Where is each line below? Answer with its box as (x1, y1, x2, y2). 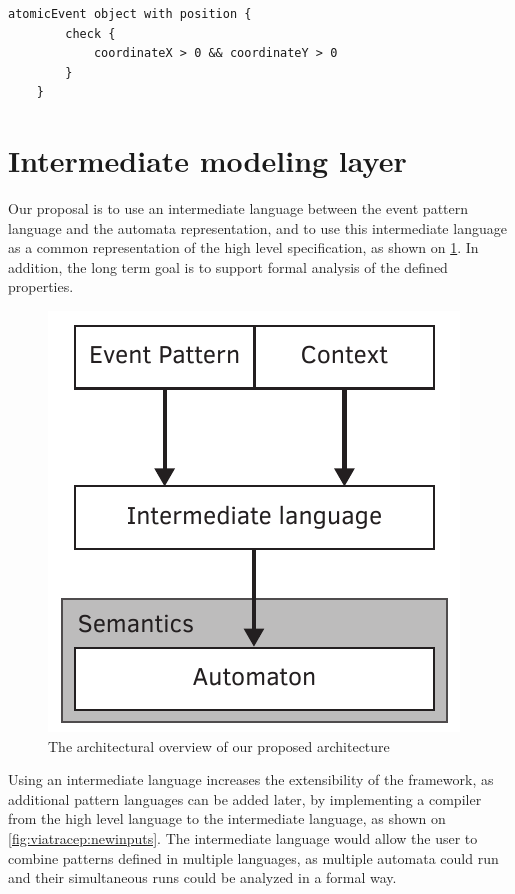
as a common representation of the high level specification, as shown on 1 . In (8, 237, 479, 258)
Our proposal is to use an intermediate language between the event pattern (8, 198, 469, 219)
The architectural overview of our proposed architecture (48, 735, 390, 756)
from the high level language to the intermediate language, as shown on (8, 808, 446, 829)
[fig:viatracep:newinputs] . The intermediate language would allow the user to (8, 828, 478, 849)
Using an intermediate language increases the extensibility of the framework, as (8, 769, 494, 790)
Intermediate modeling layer (8, 140, 407, 181)
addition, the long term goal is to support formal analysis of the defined (8, 256, 448, 277)
